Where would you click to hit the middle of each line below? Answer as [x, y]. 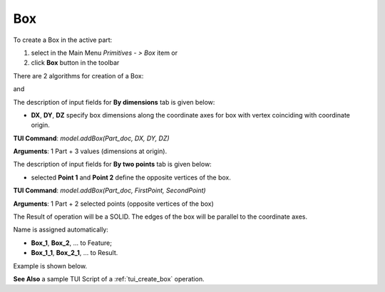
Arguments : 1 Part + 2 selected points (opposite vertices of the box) [113, 204]
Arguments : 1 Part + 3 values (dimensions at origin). [90, 151]
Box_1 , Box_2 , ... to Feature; [71, 243]
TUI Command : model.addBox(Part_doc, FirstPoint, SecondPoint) [109, 191]
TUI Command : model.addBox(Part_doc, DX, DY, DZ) [92, 138]
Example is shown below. [50, 266]
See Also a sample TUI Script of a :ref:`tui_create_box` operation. [109, 278]
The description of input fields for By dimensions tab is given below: [114, 102]
